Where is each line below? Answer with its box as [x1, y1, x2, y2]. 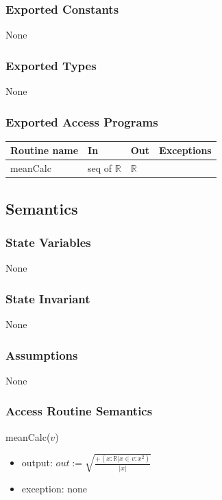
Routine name [10, 143, 79, 157]
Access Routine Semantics [5, 402, 153, 420]
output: [21, 455, 53, 470]
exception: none [21, 481, 88, 495]
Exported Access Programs [5, 113, 158, 130]
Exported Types [5, 56, 97, 74]
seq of [88, 161, 112, 175]
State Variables [5, 233, 91, 250]
